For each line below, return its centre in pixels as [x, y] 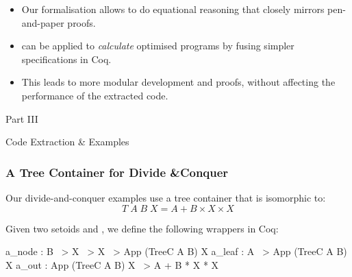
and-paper [43, 22]
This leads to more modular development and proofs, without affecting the [178, 82]
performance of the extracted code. [95, 95]
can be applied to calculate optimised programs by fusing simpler [158, 46]
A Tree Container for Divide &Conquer [117, 172]
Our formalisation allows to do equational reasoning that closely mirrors [173, 9]
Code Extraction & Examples [67, 142]
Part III [22, 118]
